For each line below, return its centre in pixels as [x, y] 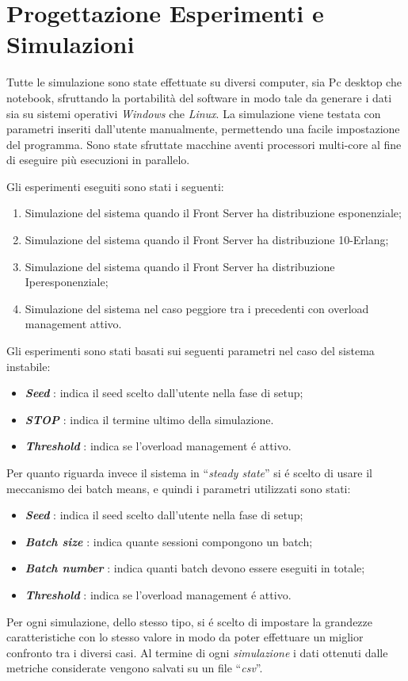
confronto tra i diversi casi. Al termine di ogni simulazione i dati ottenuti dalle [197, 652]
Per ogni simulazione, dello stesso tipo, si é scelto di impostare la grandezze [190, 621]
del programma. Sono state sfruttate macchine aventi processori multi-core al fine [204, 144]
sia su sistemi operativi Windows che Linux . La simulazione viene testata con [194, 113]
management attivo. [73, 324]
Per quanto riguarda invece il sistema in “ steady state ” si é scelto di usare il [189, 472]
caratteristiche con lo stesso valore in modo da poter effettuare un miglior [185, 637]
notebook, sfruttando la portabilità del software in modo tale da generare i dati [199, 97]
